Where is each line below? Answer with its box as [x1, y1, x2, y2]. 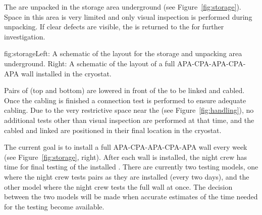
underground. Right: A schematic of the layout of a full [4, 58, 175, 68]
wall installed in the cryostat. [21, 68, 112, 78]
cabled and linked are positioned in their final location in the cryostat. [4, 124, 222, 135]
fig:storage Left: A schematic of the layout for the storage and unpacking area [4, 48, 242, 59]
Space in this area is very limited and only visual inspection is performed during [4, 11, 252, 22]
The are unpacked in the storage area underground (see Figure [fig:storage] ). [4, 2, 241, 12]
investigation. [4, 31, 45, 41]
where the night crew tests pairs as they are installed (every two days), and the [4, 171, 249, 182]
